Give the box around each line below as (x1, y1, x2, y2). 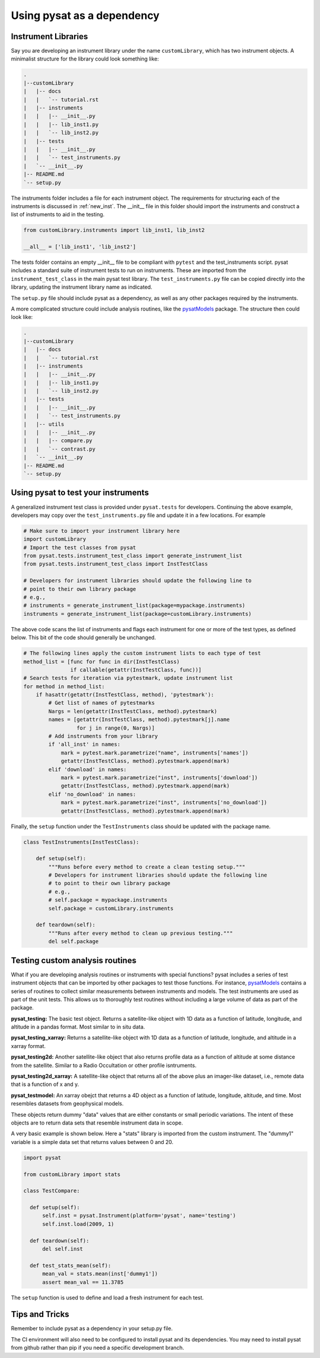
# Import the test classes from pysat (23, 544, 136, 551)
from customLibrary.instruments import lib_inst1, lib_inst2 (23, 227, 205, 234)
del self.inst (42, 1245, 83, 1252)
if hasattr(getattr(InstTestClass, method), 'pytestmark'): (36, 691, 215, 698)
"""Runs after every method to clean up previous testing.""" (48, 929, 233, 937)
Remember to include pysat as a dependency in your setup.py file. (11, 1325, 173, 1332)
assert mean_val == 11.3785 (42, 1279, 124, 1286)
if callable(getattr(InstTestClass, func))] (70, 666, 202, 673)
